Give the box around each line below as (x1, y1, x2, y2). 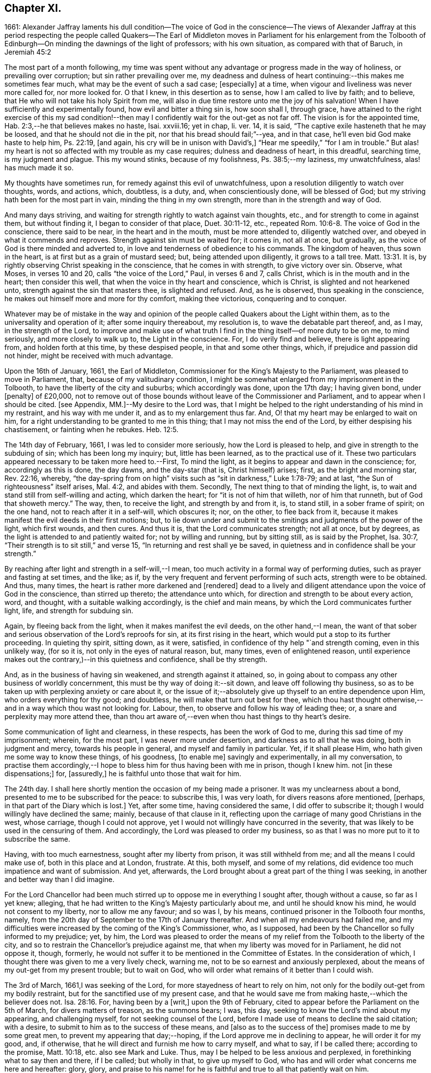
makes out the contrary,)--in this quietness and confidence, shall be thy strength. (4, 655, 267, 664)
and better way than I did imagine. (4, 875, 115, 884)
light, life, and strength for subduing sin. (4, 606, 134, 615)
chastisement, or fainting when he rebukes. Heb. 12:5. (4, 425, 178, 434)
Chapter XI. (4, 2, 61, 14)
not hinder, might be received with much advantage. (4, 351, 173, 360)
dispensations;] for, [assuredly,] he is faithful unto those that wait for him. (4, 769, 241, 778)
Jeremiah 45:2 (4, 48, 52, 57)
